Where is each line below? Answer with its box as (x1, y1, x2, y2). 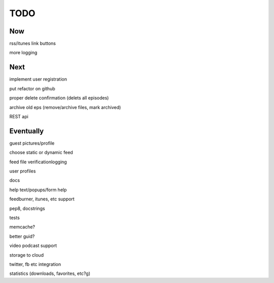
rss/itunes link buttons (9, 41, 56, 47)
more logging (9, 50, 38, 56)
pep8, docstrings (9, 205, 45, 211)
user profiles (9, 168, 36, 174)
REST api (9, 113, 29, 119)
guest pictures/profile (9, 140, 55, 146)
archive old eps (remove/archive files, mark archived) (9, 104, 121, 110)
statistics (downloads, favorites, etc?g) (9, 270, 91, 276)
